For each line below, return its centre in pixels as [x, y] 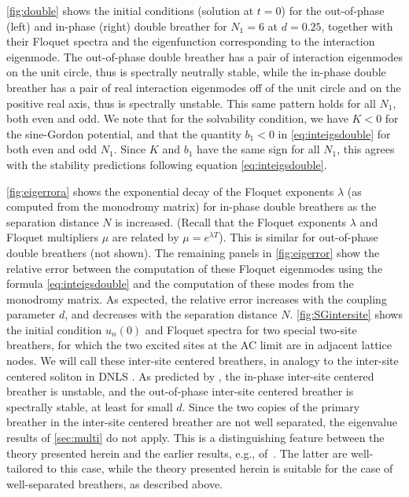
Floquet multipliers [52, 237]
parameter [31, 314]
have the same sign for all [258, 149]
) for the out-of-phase [333, 10]
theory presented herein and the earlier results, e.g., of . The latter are [177, 453]
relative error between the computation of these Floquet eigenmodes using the [195, 268]
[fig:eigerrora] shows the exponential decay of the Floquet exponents [170, 191]
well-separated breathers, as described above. [115, 483]
